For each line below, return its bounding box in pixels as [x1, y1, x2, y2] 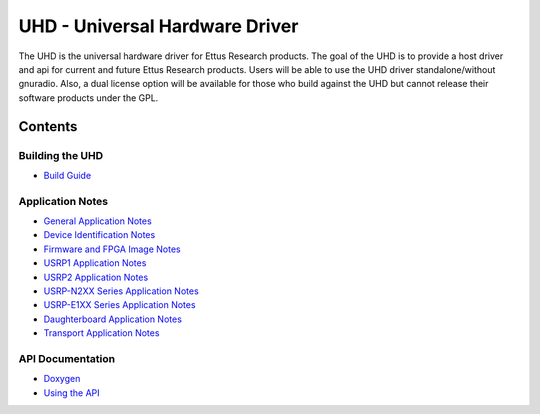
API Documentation [18, 351, 116, 365]
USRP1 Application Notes [43, 257, 147, 269]
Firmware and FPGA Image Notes [43, 243, 181, 255]
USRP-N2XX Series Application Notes [43, 285, 199, 297]
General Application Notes [43, 215, 152, 227]
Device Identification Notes [43, 229, 156, 241]
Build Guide [43, 169, 92, 181]
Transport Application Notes [43, 327, 160, 339]
